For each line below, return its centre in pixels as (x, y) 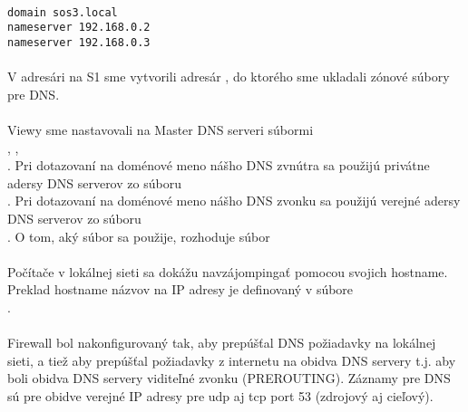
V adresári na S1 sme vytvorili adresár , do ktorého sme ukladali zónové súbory (229, 77)
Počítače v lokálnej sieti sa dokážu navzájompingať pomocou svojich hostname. (228, 271)
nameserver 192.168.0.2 (79, 28)
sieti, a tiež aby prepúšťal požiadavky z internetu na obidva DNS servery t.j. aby (232, 360)
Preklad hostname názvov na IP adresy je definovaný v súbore (180, 289)
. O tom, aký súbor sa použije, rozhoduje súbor (139, 236)
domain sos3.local (63, 12)
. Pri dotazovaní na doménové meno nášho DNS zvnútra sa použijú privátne (219, 165)
